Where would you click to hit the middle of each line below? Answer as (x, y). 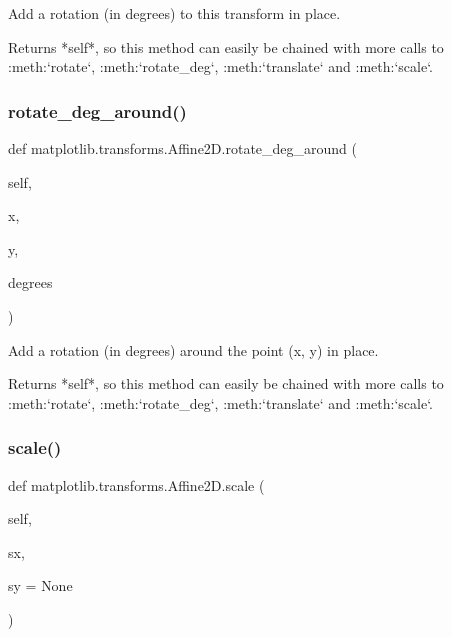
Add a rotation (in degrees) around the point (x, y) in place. (193, 349)
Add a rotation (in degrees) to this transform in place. (174, 13)
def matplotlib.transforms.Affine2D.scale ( (136, 484)
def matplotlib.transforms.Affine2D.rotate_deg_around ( (183, 148)
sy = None (40, 585)
